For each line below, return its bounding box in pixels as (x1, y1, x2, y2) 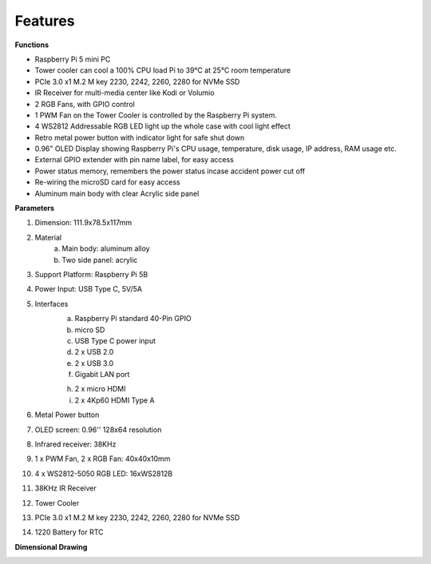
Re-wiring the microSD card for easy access (34, 177, 180, 187)
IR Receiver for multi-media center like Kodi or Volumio (34, 88, 215, 97)
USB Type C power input (74, 336, 156, 345)
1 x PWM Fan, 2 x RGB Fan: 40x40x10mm (34, 454, 171, 463)
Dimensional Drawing (14, 542, 88, 551)
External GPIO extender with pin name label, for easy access (34, 155, 235, 165)
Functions (14, 40, 49, 50)
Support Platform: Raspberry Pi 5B (34, 269, 148, 279)
